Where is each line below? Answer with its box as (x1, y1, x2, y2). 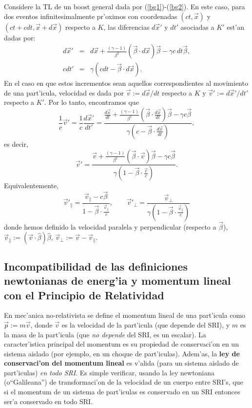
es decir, (4, 138, 28, 149)
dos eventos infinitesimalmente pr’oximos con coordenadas (4, 11, 177, 21)
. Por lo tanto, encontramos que (44, 97, 139, 107)
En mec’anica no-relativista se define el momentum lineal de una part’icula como (4, 310, 246, 320)
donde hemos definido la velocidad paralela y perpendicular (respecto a (4, 221, 216, 232)
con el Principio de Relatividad (4, 287, 164, 302)
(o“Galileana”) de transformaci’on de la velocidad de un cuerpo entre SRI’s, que (4, 377, 243, 387)
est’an (227, 21, 244, 32)
